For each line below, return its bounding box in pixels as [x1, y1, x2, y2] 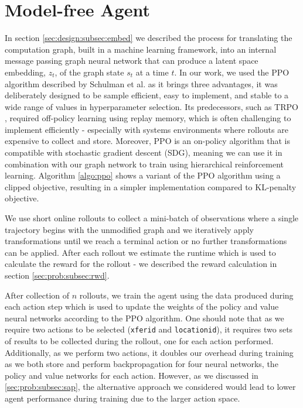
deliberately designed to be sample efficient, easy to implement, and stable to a [5, 89, 289, 101]
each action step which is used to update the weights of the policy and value [5, 300, 279, 313]
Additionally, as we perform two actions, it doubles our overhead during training [5, 346, 294, 358]
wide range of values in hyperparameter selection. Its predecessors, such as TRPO [5, 100, 298, 112]
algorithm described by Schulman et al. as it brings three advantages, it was [5, 77, 278, 90]
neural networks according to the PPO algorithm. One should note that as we [5, 311, 284, 324]
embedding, [5, 66, 46, 78]
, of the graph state [55, 66, 124, 78]
